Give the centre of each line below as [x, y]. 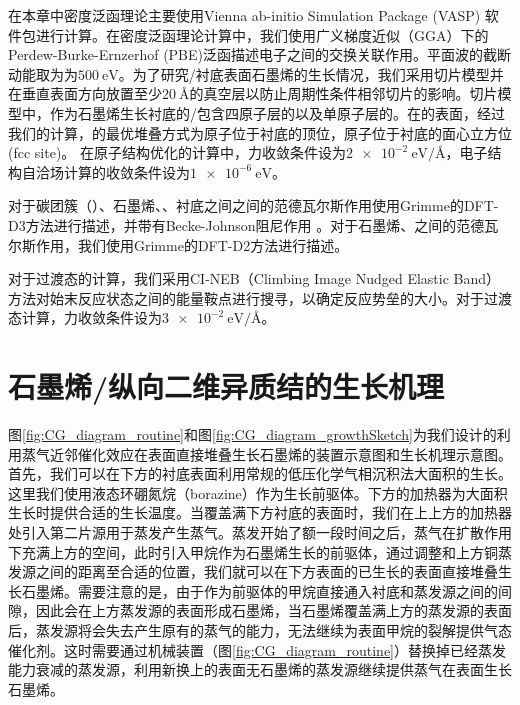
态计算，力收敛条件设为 [85, 317]
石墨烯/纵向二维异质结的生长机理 [226, 386]
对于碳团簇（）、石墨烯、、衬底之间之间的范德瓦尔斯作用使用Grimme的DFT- [253, 205]
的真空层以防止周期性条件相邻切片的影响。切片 [343, 93]
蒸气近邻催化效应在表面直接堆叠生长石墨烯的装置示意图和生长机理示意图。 [266, 453]
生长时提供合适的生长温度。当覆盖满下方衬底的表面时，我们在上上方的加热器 [260, 512]
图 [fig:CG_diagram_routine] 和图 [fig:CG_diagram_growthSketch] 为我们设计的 [252, 434]
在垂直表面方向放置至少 [85, 93]
